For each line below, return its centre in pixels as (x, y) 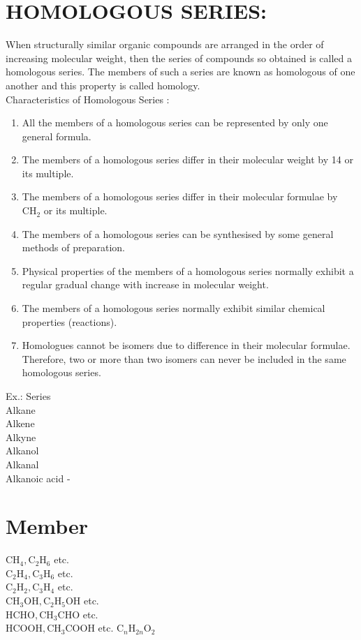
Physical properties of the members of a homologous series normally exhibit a (188, 270)
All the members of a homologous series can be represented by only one (175, 122)
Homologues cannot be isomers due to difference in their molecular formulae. (186, 345)
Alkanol (22, 451)
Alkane (21, 409)
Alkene (20, 423)
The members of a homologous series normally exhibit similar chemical (174, 308)
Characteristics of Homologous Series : (88, 99)
